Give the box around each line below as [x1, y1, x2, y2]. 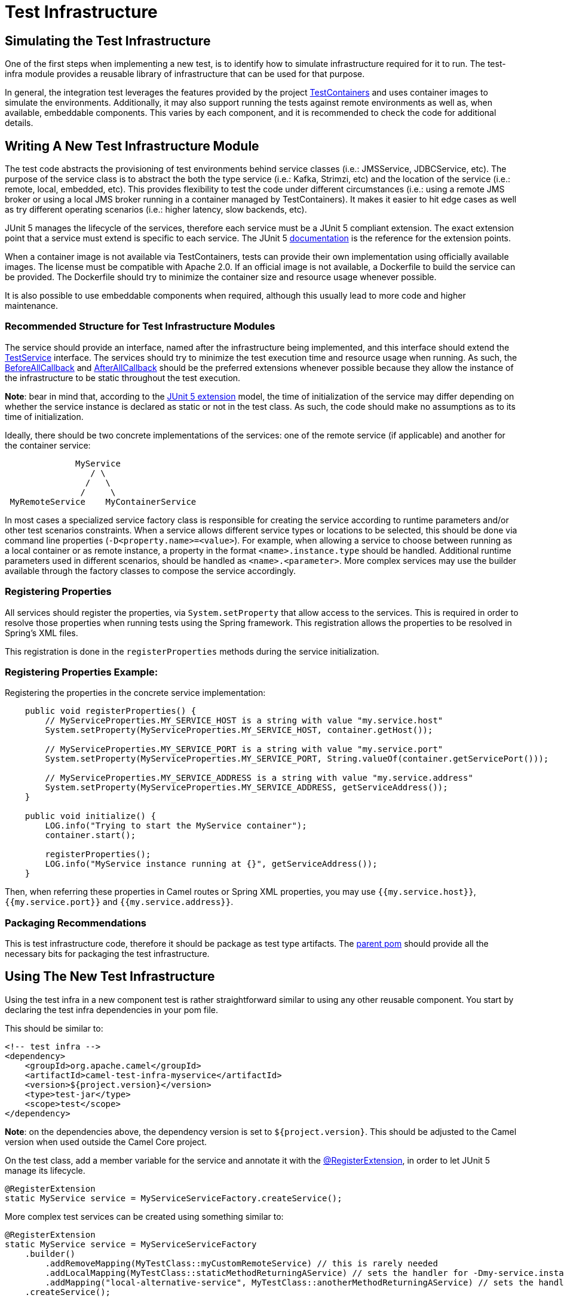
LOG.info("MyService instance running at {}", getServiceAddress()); [45, 859, 378, 869]
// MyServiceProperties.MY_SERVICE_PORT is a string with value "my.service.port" [45, 744, 443, 754]
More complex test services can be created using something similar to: [5, 1211, 284, 1222]
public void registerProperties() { [24, 706, 197, 716]
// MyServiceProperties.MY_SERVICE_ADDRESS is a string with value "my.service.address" [45, 773, 473, 783]
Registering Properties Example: [5, 665, 158, 678]
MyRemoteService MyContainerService [10, 496, 197, 507]
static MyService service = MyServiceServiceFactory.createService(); [5, 1193, 342, 1203]
